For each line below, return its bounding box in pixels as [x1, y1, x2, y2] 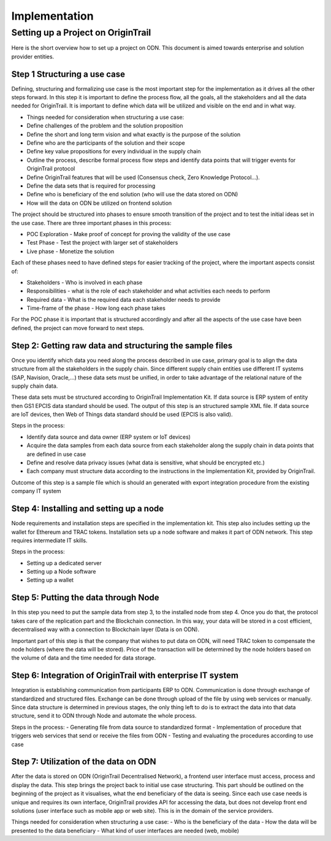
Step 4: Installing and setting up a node [11, 504, 164, 514]
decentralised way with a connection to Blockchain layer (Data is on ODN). [11, 626, 199, 633]
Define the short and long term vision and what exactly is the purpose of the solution [26, 131, 241, 138]
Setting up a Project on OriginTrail [11, 27, 151, 38]
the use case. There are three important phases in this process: [11, 219, 172, 226]
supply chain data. [11, 382, 58, 390]
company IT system [11, 488, 61, 495]
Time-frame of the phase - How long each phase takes [26, 304, 165, 312]
